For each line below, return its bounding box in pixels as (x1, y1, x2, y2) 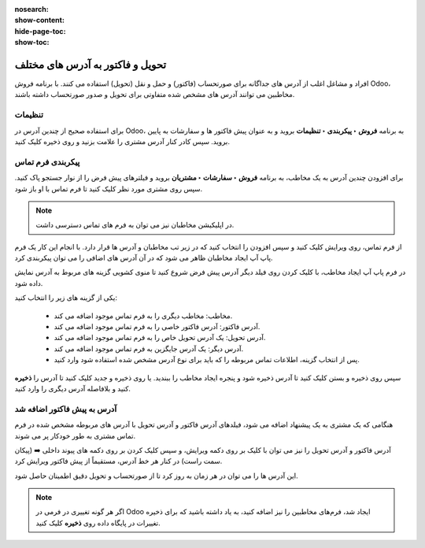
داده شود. (14, 278, 43, 287)
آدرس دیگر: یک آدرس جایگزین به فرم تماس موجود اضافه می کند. (54, 343, 244, 354)
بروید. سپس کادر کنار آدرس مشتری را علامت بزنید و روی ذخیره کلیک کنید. (14, 137, 231, 146)
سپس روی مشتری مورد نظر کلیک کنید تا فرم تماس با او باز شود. (14, 183, 203, 193)
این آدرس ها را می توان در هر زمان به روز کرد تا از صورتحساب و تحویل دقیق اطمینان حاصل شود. (14, 471, 298, 480)
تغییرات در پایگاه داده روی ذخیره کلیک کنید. (35, 518, 161, 528)
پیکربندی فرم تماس (14, 156, 80, 167)
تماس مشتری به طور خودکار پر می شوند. (14, 431, 136, 440)
